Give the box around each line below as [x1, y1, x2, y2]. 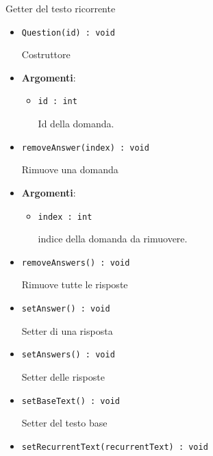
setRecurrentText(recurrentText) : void [21, 442, 208, 452]
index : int [38, 212, 92, 222]
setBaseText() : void [21, 396, 120, 406]
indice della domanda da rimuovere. [38, 231, 188, 246]
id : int [38, 97, 77, 107]
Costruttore [21, 47, 71, 62]
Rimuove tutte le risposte [21, 277, 128, 292]
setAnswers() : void [21, 350, 115, 360]
